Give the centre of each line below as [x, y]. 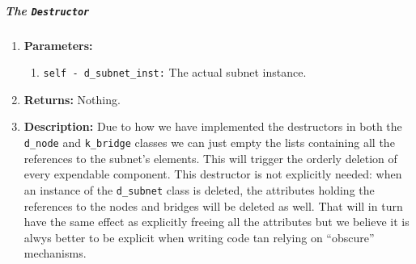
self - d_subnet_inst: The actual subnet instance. [175, 72]
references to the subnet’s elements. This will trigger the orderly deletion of [210, 158]
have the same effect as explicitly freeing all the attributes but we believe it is [216, 222]
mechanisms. [55, 253]
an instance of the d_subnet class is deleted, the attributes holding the [199, 189]
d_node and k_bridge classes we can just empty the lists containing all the [209, 142]
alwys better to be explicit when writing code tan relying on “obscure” [199, 237]
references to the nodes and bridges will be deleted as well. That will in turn [213, 205]
